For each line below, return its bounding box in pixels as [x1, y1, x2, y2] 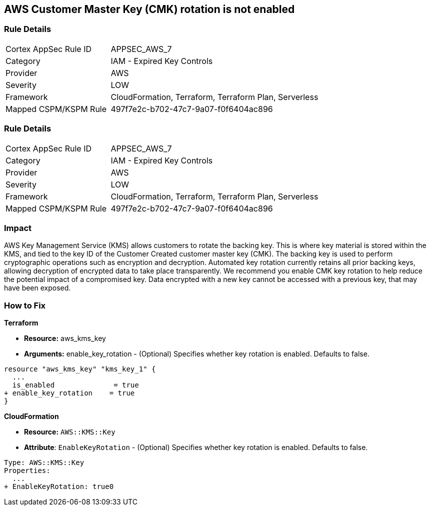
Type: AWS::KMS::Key [4, 458, 84, 467]
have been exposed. [4, 283, 71, 292]
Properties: [4, 466, 50, 475]
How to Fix [4, 300, 46, 310]
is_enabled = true [12, 381, 139, 389]
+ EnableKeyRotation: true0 [4, 482, 114, 491]
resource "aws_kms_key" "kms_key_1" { [4, 365, 156, 373]
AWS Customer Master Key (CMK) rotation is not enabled [4, 3, 295, 15]
